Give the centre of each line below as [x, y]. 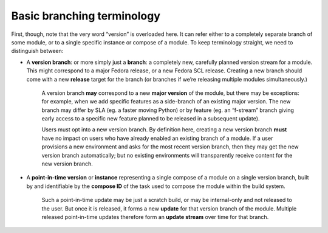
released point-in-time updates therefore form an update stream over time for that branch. [155, 217]
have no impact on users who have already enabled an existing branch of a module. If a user [157, 138]
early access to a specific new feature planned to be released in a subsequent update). [151, 119]
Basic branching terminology [86, 16]
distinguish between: [37, 51]
